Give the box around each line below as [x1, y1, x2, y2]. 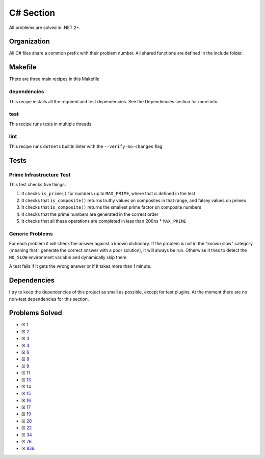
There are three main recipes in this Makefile [9, 76, 100, 82]
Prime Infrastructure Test [9, 171, 71, 178]
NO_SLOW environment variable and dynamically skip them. [9, 254, 128, 260]
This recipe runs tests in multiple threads [9, 121, 92, 127]
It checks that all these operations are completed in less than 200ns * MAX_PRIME [21, 218, 186, 224]
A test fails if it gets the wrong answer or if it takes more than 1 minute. [9, 263, 152, 269]
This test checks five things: [9, 181, 66, 187]
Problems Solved [9, 309, 62, 317]
